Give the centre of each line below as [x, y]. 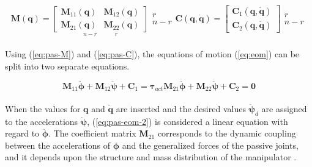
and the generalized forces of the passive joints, [210, 145]
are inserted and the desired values [181, 108]
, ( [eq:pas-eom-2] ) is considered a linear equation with [188, 121]
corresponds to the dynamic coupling [227, 133]
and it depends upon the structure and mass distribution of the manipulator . [151, 157]
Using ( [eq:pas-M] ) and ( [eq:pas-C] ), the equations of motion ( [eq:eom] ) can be [152, 54]
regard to [22, 133]
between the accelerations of [58, 145]
